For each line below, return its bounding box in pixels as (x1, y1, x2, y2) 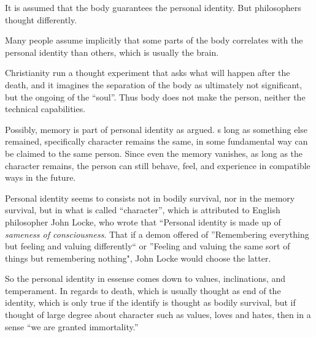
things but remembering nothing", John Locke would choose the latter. (5, 251, 271, 264)
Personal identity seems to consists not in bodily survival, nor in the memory (5, 191, 295, 204)
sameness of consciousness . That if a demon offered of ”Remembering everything (5, 227, 309, 240)
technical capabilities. (5, 102, 86, 115)
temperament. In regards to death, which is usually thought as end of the (5, 284, 281, 297)
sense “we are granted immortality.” (5, 320, 139, 333)
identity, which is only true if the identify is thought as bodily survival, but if (5, 296, 296, 309)
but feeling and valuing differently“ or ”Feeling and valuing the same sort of (5, 240, 290, 252)
